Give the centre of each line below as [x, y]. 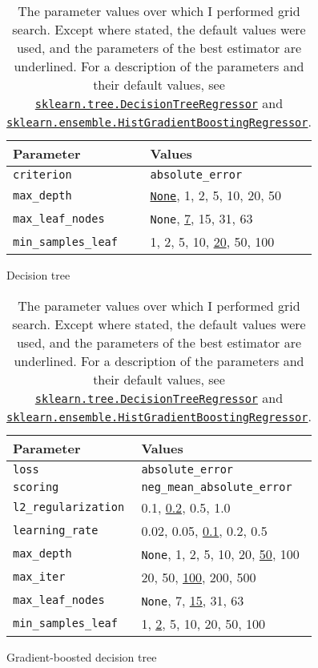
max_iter [39, 577]
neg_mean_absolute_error [217, 487]
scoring [36, 487]
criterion [42, 175]
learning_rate [56, 531]
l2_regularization [69, 507]
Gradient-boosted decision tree [82, 656]
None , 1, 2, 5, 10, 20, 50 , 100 [220, 553]
